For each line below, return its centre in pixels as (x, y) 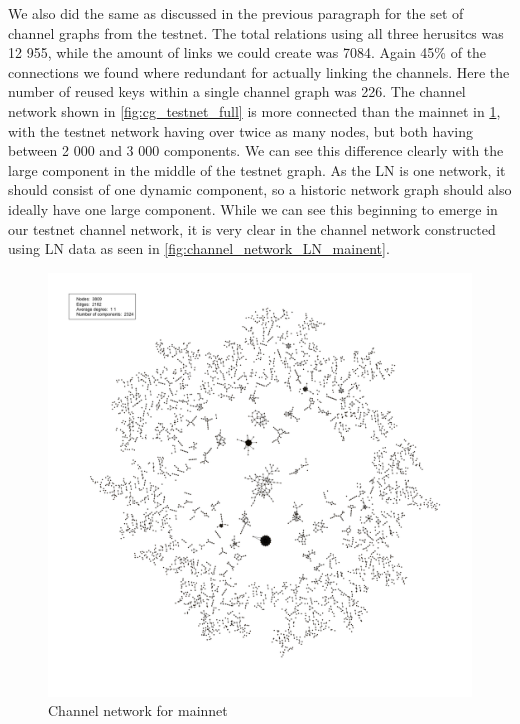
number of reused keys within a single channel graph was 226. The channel (237, 91)
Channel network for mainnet (138, 710)
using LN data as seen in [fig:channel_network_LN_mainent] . (199, 248)
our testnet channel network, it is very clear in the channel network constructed (252, 228)
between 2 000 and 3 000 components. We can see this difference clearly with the (256, 150)
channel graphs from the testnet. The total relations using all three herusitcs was (256, 32)
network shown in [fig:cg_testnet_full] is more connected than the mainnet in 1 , (254, 110)
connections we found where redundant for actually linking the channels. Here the (259, 71)
